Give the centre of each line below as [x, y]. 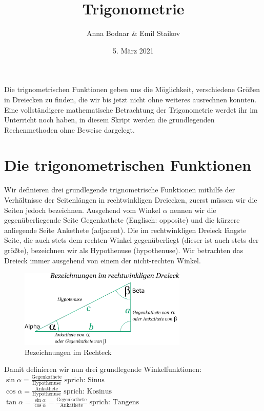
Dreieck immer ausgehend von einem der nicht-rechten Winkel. [103, 260]
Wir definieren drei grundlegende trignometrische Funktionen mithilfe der [120, 190]
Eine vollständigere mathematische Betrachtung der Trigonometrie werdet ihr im [131, 109]
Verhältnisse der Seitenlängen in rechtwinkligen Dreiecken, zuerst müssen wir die [131, 200]
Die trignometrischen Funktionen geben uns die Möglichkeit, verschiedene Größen [132, 89]
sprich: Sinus [84, 380]
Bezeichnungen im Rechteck [68, 352]
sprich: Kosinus [88, 391]
